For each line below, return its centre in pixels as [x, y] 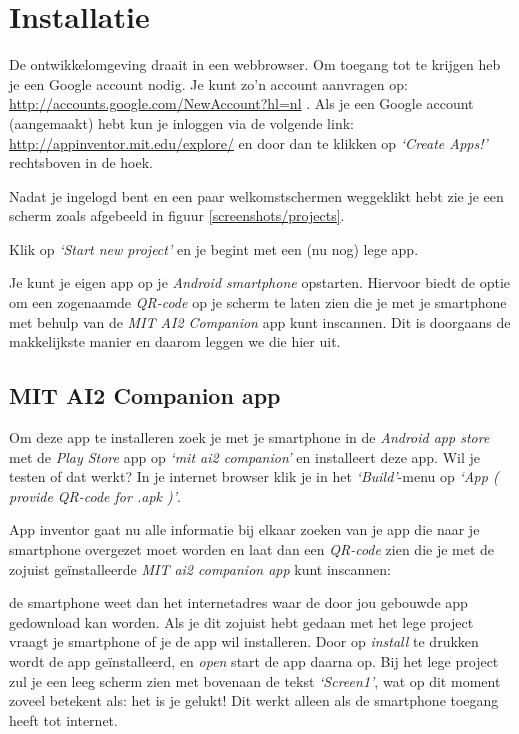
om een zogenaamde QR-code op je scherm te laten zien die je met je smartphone [258, 302]
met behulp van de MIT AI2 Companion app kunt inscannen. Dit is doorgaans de [260, 321]
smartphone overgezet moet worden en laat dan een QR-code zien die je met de [252, 549]
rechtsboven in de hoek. [81, 162]
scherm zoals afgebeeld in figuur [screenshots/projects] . [177, 215]
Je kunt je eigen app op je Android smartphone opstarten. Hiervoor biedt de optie [260, 282]
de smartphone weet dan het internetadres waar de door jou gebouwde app [238, 602]
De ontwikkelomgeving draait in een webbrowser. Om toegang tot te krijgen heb [255, 64]
